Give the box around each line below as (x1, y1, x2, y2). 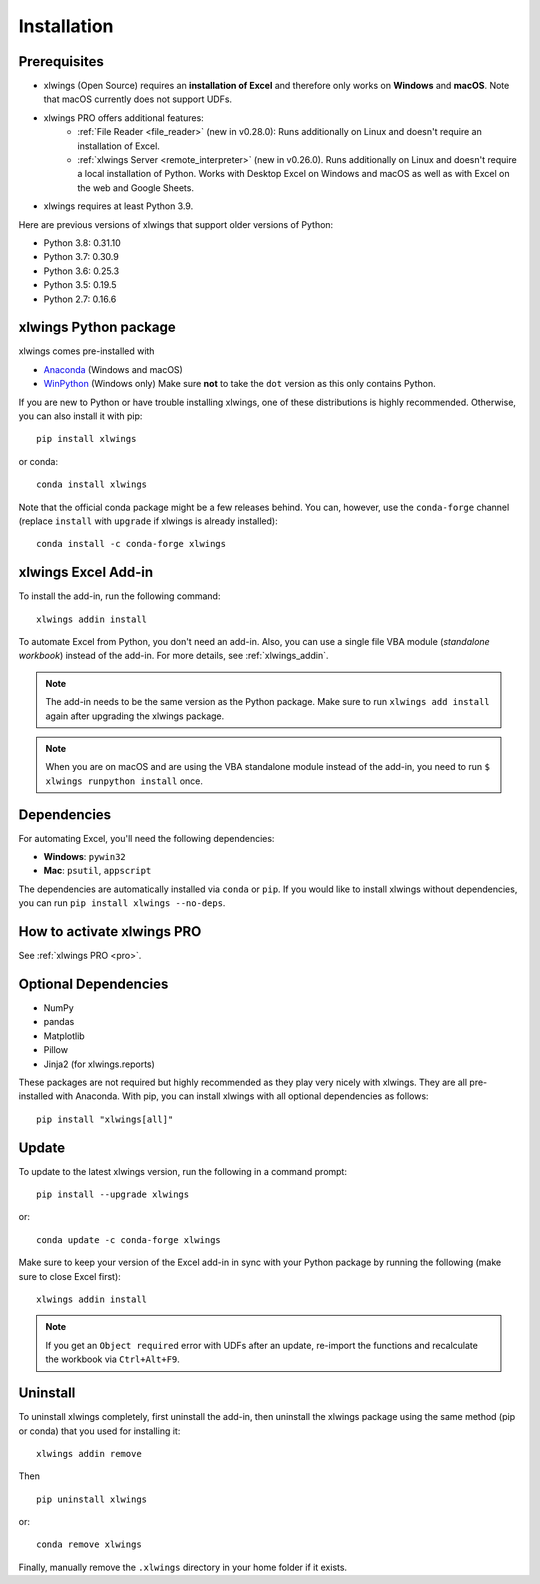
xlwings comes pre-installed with (18, 345, 155, 357)
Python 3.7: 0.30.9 (43, 251, 119, 263)
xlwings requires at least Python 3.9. (43, 200, 194, 212)
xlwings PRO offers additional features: (43, 111, 204, 124)
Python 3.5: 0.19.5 (43, 279, 117, 291)
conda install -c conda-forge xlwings (36, 538, 227, 550)
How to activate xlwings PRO (18, 923, 202, 940)
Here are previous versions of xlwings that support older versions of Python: (18, 218, 334, 230)
